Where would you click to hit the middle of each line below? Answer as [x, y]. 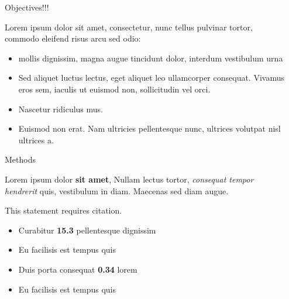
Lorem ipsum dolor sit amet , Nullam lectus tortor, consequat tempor [129, 179]
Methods [20, 159]
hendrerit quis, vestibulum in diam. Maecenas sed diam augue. [117, 190]
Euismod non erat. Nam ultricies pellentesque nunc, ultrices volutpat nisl [149, 128]
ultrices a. [36, 140]
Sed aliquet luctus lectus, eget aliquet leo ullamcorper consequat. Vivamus [151, 78]
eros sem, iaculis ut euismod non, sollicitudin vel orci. [114, 89]
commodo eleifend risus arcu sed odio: [73, 38]
